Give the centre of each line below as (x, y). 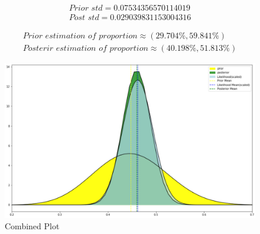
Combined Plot (32, 226)
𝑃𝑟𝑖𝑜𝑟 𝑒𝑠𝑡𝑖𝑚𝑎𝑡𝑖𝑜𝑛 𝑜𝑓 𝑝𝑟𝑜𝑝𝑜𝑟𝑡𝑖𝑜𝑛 (80, 36)
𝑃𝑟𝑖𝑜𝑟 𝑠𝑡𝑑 (86, 9)
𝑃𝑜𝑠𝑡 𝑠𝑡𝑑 (84, 18)
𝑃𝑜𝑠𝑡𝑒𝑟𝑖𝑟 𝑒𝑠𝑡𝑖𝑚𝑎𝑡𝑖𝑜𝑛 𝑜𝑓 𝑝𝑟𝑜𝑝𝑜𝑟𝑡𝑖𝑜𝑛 (85, 49)
